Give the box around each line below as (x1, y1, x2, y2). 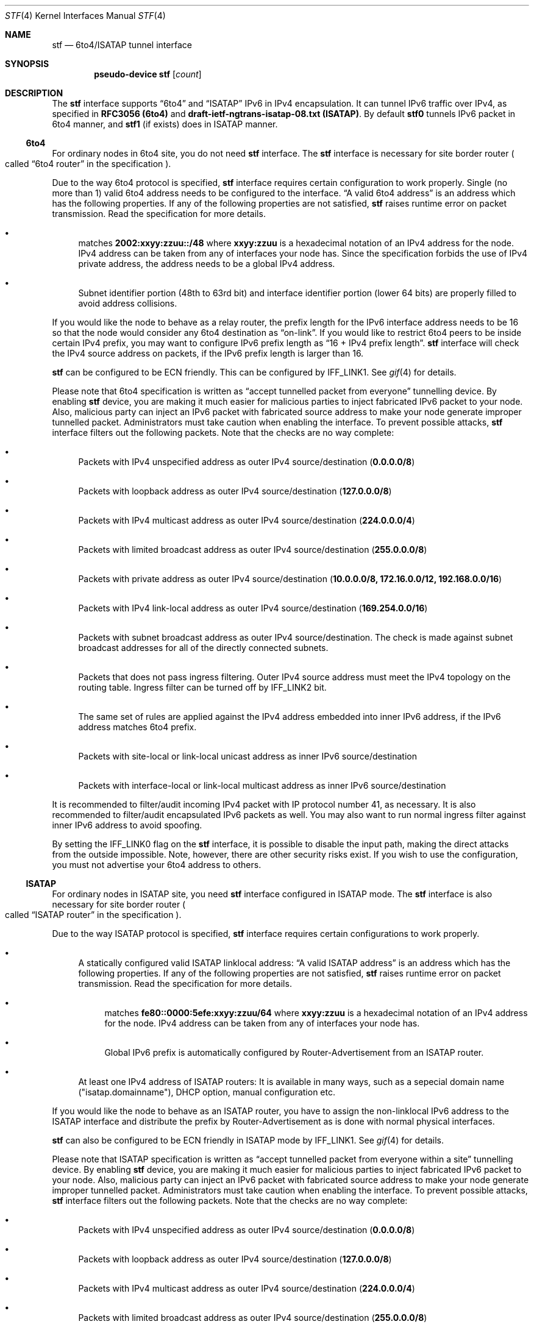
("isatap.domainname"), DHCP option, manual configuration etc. (78, 1087, 335, 1097)
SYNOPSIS (5, 59, 49, 69)
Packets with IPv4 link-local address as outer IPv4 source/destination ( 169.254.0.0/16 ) (78, 603, 428, 613)
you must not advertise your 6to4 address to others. (52, 859, 262, 870)
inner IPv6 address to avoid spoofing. (52, 820, 202, 830)
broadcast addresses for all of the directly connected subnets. (78, 642, 329, 653)
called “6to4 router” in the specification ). (5, 158, 171, 169)
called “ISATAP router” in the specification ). (5, 909, 182, 920)
